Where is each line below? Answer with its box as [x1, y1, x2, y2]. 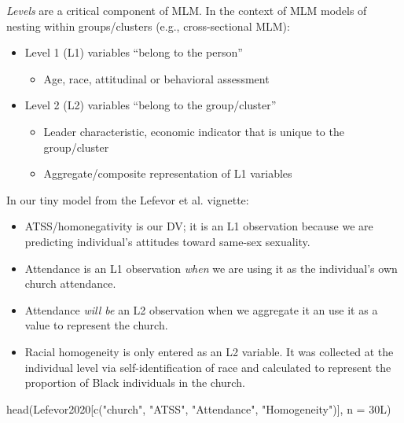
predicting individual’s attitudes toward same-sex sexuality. [24, 233, 310, 249]
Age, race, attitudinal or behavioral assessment [43, 70, 270, 86]
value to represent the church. [24, 317, 168, 333]
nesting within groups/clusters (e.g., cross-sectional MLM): [6, 17, 290, 34]
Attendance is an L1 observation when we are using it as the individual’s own [24, 259, 398, 276]
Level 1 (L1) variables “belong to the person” [24, 44, 243, 61]
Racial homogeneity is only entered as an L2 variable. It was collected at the [24, 343, 394, 359]
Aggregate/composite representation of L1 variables [43, 165, 292, 182]
